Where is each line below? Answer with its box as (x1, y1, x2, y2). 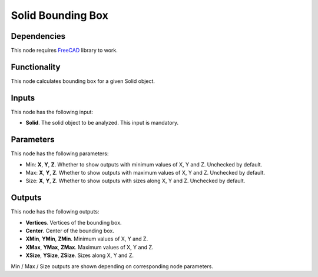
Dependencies (11, 31, 66, 41)
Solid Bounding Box (11, 9, 108, 22)
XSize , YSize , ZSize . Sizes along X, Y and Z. (25, 252, 134, 259)
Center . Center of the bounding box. (25, 227, 114, 235)
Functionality (11, 62, 61, 72)
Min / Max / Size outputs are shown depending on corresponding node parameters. (11, 262, 213, 270)
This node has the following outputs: (11, 208, 100, 215)
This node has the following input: (11, 108, 94, 115)
